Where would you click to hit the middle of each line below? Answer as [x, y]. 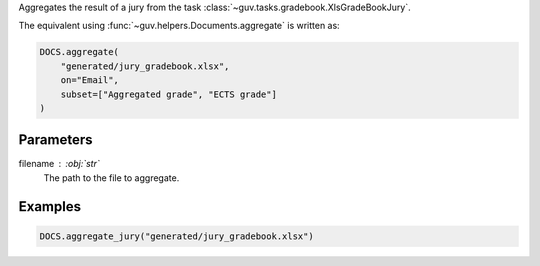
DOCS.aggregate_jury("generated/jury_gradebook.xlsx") [176, 236]
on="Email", [90, 80]
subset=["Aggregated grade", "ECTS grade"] [168, 94]
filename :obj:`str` [59, 164]
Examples [50, 206]
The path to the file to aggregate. [111, 177]
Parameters [55, 140]
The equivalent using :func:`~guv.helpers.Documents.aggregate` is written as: [179, 26]
